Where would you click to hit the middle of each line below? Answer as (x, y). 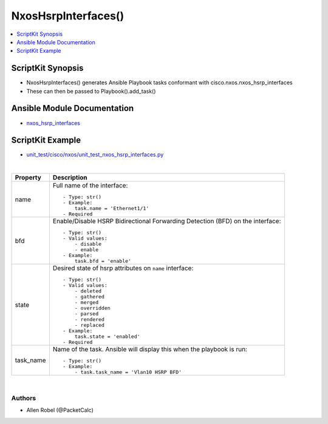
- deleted (88, 291)
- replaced (89, 325)
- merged (87, 302)
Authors (24, 398)
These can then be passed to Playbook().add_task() (91, 91)
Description (70, 178)
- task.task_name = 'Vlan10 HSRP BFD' (128, 372)
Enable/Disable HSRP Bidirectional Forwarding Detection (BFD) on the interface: (167, 221)
